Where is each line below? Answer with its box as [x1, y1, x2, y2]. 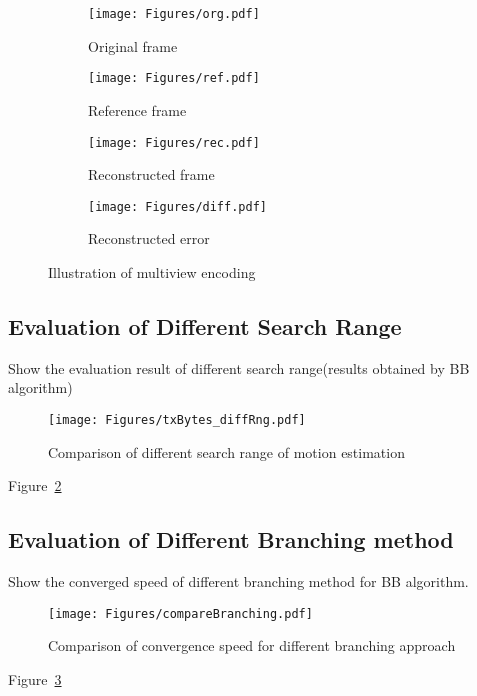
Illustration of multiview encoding [48, 262, 256, 282]
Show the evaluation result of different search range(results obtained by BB [8, 357, 470, 378]
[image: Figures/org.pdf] [88, 7, 260, 21]
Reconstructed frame [88, 164, 215, 185]
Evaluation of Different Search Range [8, 310, 402, 341]
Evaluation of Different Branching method [8, 524, 454, 555]
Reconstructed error [88, 228, 210, 249]
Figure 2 [8, 475, 62, 496]
